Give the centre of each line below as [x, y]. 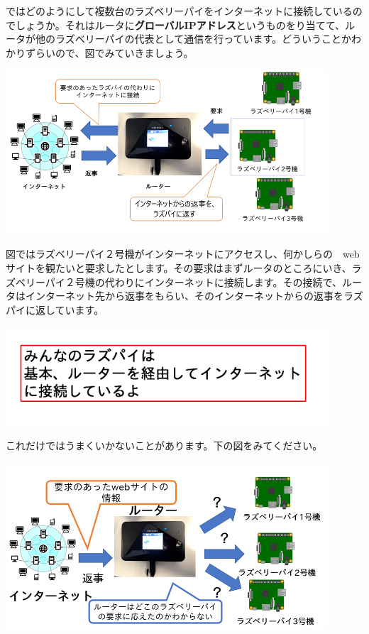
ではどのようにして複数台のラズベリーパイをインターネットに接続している [179, 11]
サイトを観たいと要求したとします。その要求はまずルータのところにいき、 [179, 267]
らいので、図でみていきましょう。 [114, 52]
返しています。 [70, 309]
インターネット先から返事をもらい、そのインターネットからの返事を [184, 296]
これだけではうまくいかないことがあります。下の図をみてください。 [164, 446]
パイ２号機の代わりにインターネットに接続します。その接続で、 [193, 282]
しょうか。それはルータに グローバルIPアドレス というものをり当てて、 [180, 24]
